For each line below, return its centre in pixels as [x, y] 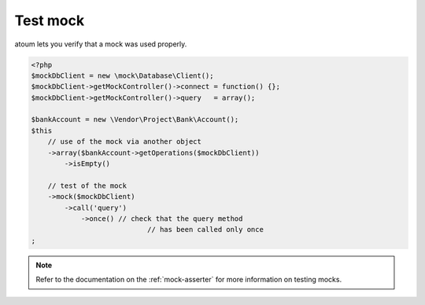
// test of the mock [87, 186]
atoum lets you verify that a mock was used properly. [101, 44]
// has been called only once [205, 230]
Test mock [50, 20]
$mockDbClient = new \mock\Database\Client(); [122, 75]
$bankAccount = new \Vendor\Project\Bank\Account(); [135, 119]
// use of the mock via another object [125, 142]
